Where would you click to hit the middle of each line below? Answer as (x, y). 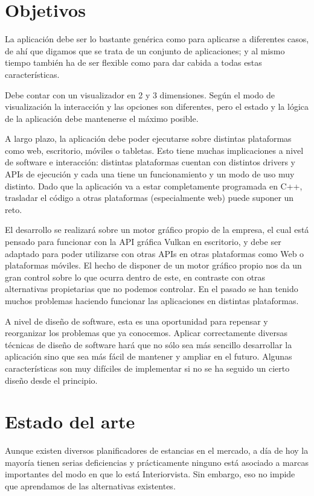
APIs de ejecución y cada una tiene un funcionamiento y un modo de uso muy (150, 174)
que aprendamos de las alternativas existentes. (90, 486)
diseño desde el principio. (51, 380)
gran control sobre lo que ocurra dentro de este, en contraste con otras (135, 277)
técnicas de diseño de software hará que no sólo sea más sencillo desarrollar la (149, 344)
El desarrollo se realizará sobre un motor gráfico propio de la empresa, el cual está (157, 230)
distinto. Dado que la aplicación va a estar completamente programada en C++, (154, 186)
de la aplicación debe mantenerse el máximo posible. (102, 118)
